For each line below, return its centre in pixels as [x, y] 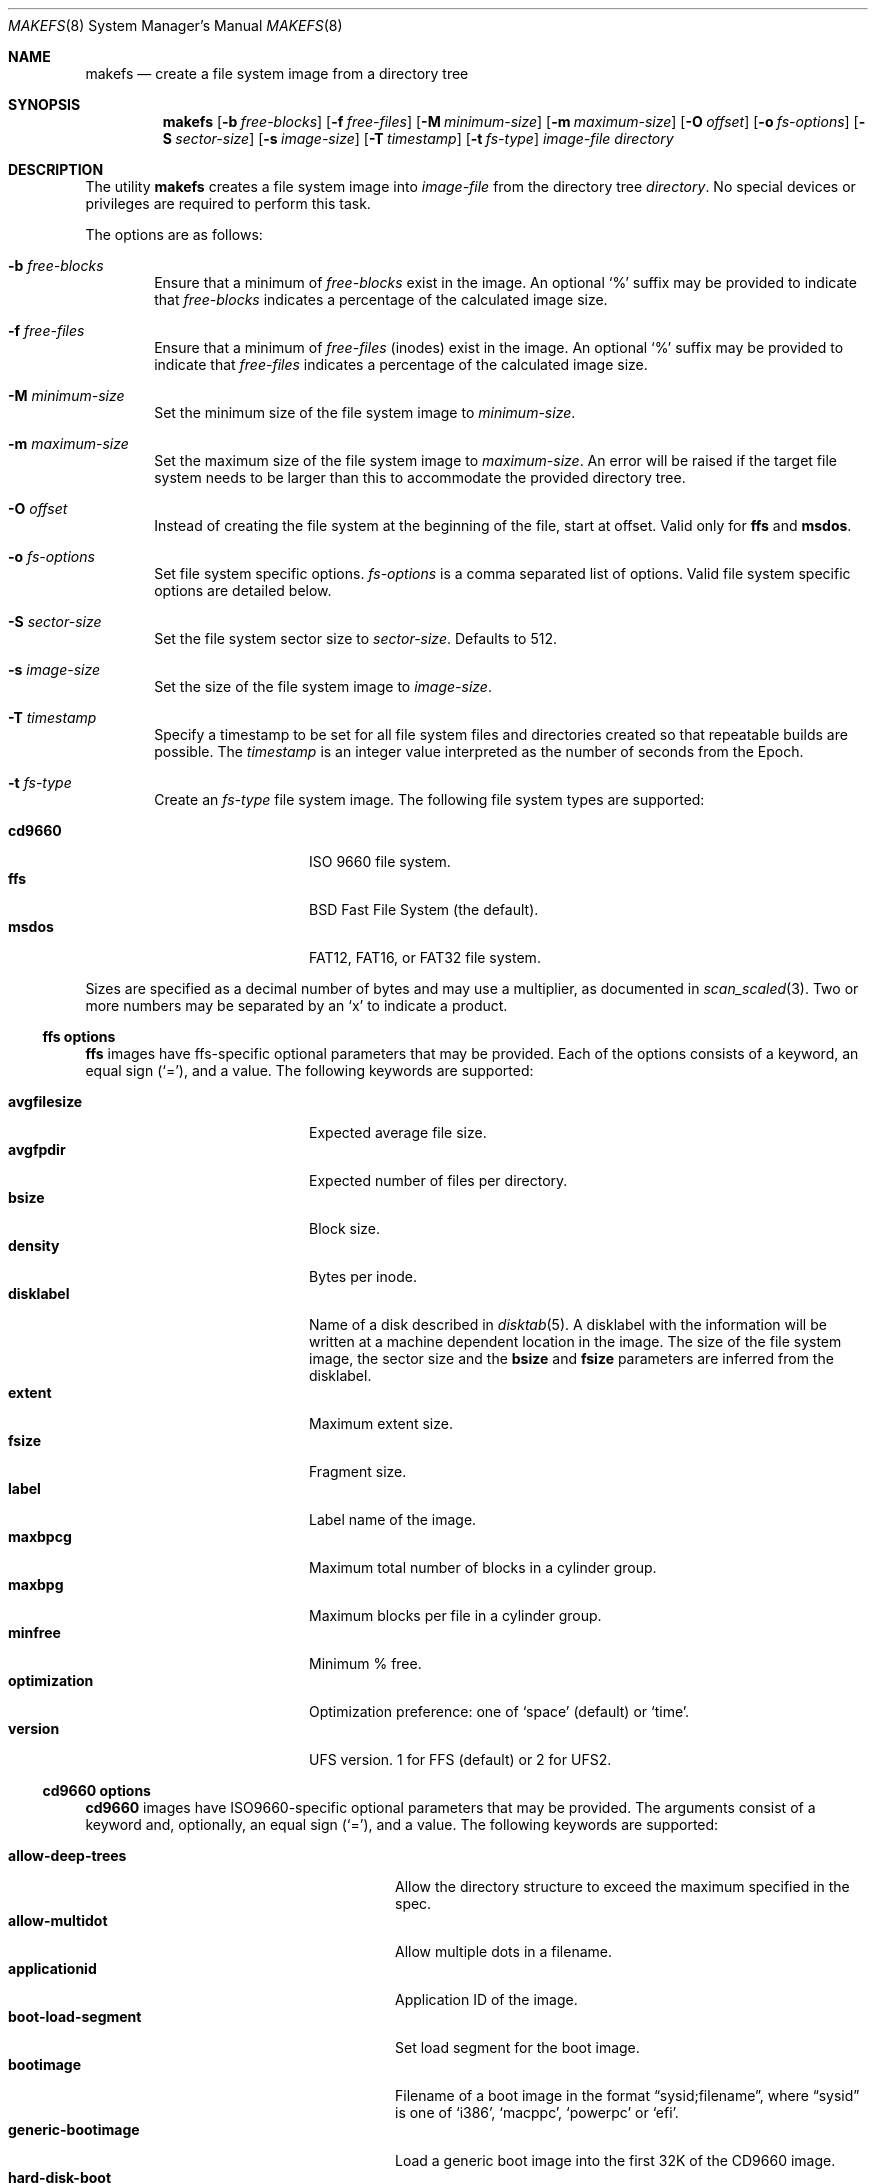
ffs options [79, 1036]
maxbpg [36, 1584]
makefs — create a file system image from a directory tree [277, 73]
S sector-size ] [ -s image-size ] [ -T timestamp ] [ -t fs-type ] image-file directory [418, 138]
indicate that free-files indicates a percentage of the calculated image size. [401, 364]
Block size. [345, 1228]
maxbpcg [40, 1536]
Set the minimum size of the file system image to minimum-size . [365, 412]
